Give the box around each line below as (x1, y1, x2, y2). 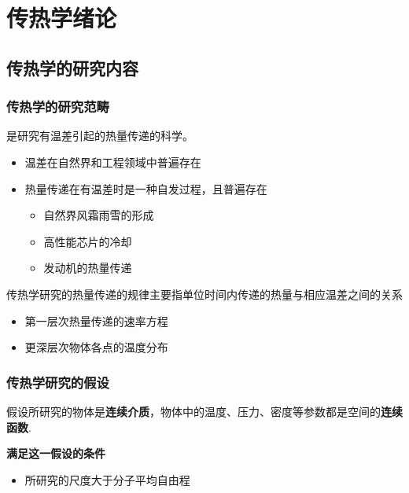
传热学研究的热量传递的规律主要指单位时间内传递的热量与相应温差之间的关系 (6, 285, 403, 302)
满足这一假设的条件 (6, 445, 105, 462)
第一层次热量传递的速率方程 (24, 312, 168, 329)
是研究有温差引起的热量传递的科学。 (6, 127, 193, 144)
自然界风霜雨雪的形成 (43, 207, 154, 223)
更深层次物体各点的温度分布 (24, 339, 168, 355)
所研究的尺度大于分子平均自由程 (24, 471, 190, 487)
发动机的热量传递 (43, 259, 132, 276)
